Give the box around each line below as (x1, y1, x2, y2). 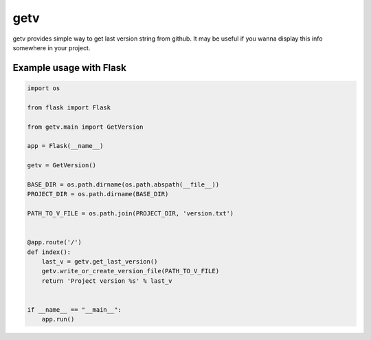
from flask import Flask (27, 103, 111, 111)
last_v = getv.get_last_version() (41, 257, 158, 265)
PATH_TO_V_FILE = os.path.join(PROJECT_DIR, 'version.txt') (27, 210, 234, 217)
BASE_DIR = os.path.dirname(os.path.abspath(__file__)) (27, 180, 220, 189)
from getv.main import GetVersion (27, 123, 144, 131)
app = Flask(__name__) (27, 142, 104, 150)
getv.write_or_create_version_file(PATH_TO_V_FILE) (41, 267, 220, 275)
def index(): (27, 248, 71, 256)
